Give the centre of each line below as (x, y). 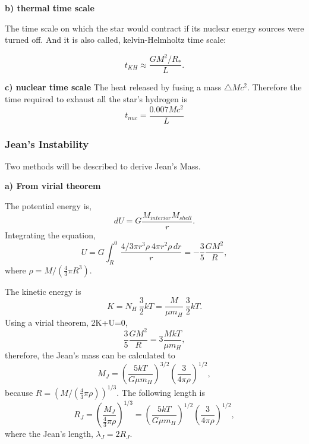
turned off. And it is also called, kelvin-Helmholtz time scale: (116, 40)
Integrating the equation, (50, 234)
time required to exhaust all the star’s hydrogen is (96, 98)
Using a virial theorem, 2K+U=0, (66, 322)
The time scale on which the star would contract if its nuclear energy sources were (154, 28)
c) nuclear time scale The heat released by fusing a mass (113, 87)
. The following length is (161, 392)
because (19, 392)
